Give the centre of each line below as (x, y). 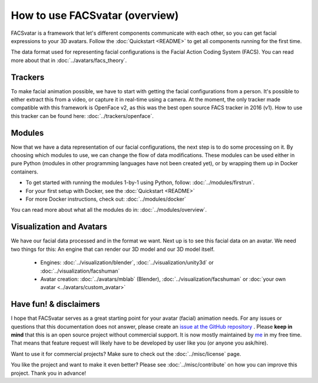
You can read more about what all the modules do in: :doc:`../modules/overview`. (109, 210)
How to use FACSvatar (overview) (95, 15)
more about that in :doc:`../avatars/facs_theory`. (69, 60)
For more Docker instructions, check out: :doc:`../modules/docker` (106, 199)
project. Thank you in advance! (49, 373)
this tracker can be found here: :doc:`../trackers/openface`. (82, 116)
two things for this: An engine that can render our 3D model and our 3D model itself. (113, 249)
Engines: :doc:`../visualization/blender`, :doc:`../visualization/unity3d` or (127, 263)
